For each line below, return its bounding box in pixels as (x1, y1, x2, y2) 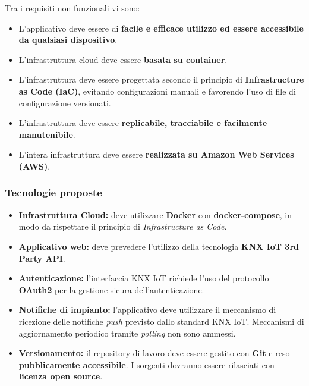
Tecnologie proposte (5, 185, 102, 200)
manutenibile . (18, 128, 75, 140)
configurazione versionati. (18, 96, 111, 109)
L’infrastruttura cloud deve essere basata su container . (18, 53, 228, 65)
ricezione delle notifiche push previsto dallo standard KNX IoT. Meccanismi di (18, 315, 304, 327)
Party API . (18, 252, 65, 264)
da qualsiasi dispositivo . (18, 33, 118, 46)
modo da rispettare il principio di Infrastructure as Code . (18, 220, 227, 233)
